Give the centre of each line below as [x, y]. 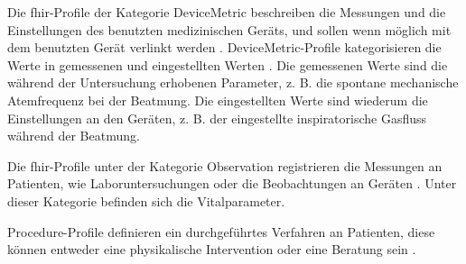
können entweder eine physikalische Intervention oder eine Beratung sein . [212, 249]
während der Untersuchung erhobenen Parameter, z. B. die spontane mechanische [233, 82]
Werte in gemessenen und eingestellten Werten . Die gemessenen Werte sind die [228, 64]
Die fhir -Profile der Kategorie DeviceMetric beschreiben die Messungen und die [227, 12]
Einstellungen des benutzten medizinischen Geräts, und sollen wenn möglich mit [229, 29]
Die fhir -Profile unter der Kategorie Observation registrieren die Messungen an [225, 165]
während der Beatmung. [74, 136]
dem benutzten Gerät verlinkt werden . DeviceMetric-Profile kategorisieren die [224, 47]
